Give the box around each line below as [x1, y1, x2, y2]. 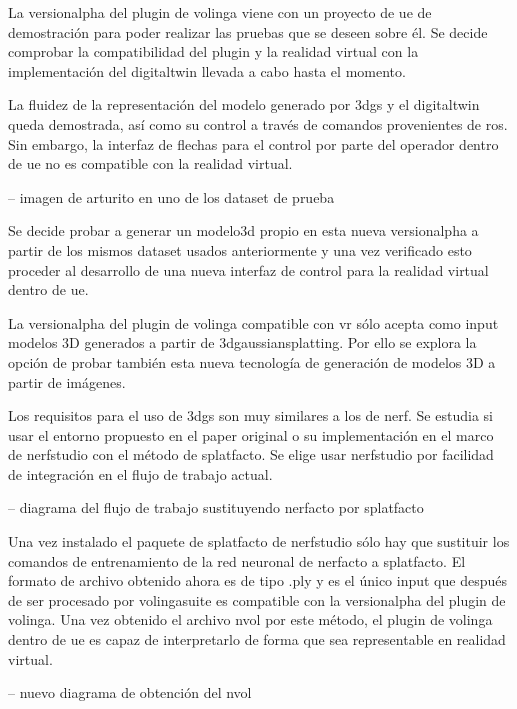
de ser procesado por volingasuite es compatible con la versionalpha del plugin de [8, 589, 506, 610]
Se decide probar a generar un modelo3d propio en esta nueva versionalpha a [8, 220, 479, 241]
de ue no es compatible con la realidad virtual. [8, 153, 293, 174]
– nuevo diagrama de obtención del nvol [8, 682, 252, 703]
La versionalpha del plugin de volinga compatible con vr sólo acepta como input [8, 312, 499, 333]
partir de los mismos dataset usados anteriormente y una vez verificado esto [8, 239, 472, 260]
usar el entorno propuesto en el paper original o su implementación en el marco [8, 424, 494, 445]
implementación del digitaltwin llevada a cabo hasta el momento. [8, 60, 406, 81]
